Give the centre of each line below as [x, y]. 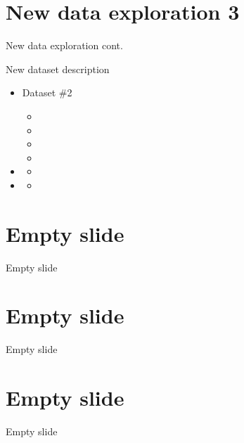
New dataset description [58, 69]
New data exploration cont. [64, 45]
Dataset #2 [47, 92]
